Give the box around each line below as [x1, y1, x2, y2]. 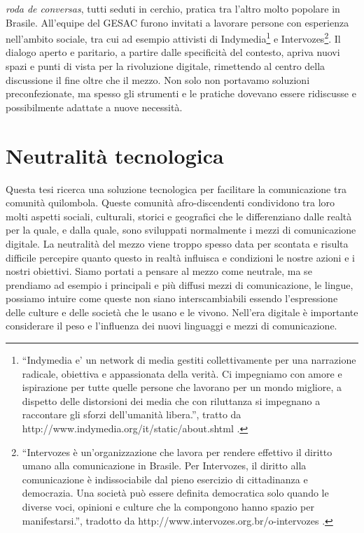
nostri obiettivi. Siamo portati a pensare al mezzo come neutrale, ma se [6, 264, 312, 278]
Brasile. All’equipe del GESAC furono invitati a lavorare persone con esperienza [6, 15, 349, 29]
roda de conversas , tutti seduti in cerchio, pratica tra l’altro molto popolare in [6, 1, 340, 15]
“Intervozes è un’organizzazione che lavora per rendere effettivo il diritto [22, 444, 332, 459]
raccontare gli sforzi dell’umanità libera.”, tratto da [22, 407, 241, 422]
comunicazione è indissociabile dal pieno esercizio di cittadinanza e [22, 471, 308, 486]
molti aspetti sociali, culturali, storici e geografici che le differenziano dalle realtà [6, 208, 352, 223]
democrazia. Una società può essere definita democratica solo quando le [22, 485, 329, 500]
